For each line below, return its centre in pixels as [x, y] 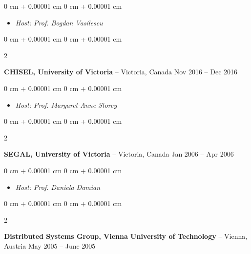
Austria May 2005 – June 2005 [50, 245]
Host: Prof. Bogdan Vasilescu [59, 22]
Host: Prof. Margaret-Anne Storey [66, 104]
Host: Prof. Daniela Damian [58, 187]
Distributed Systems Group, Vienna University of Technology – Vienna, [126, 236]
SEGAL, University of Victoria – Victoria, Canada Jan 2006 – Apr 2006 [119, 154]
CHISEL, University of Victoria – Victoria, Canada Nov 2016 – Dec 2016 [121, 72]
